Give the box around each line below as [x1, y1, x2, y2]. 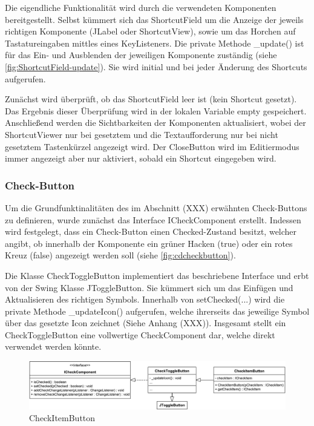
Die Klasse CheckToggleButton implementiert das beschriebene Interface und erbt [5, 269, 309, 281]
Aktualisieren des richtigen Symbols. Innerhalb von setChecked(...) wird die [5, 293, 285, 306]
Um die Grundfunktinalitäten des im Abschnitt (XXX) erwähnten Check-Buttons [5, 201, 307, 214]
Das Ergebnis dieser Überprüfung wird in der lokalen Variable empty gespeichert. [5, 104, 307, 117]
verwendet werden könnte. [5, 340, 102, 353]
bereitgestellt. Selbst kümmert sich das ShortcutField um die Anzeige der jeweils [5, 13, 304, 25]
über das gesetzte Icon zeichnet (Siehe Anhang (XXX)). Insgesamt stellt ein [5, 316, 286, 329]
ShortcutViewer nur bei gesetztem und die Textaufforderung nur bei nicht [5, 128, 278, 140]
